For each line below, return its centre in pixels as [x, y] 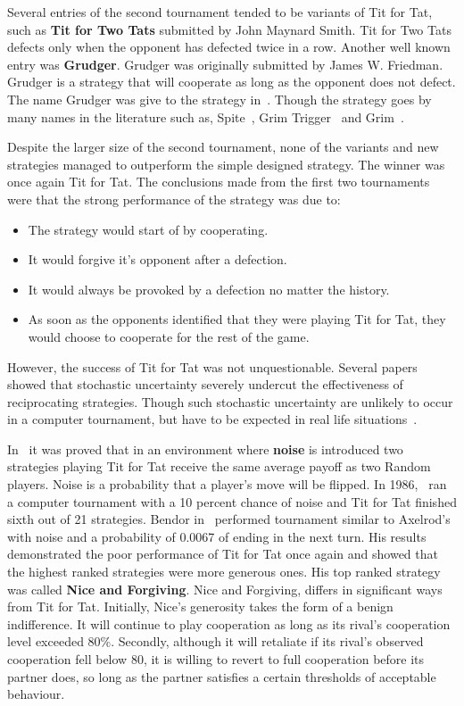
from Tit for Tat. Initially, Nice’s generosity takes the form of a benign [200, 606]
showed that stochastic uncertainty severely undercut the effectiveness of [205, 384]
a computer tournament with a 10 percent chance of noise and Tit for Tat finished [232, 501]
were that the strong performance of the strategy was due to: [174, 199]
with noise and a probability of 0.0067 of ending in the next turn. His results [217, 536]
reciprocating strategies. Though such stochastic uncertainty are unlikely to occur [230, 401]
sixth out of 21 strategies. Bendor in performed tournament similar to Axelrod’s [229, 519]
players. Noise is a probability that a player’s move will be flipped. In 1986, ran [227, 484]
